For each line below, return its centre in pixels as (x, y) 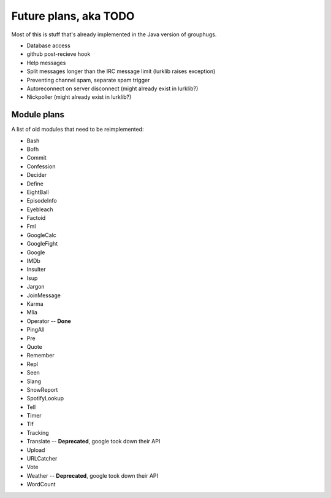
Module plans (38, 115)
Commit (37, 158)
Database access (48, 45)
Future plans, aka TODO (73, 16)
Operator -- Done (49, 321)
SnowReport (42, 389)
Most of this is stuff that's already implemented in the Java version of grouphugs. (114, 34)
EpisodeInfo (42, 201)
